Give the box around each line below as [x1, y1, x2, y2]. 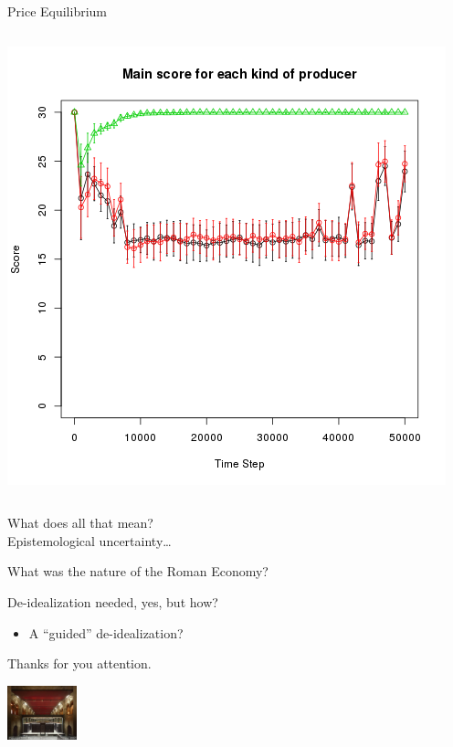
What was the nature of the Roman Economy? [7, 562, 269, 581]
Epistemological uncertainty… [7, 531, 172, 550]
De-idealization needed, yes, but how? [7, 592, 218, 611]
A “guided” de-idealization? [28, 623, 184, 642]
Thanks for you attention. [7, 654, 152, 673]
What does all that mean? [7, 513, 153, 532]
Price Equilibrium [7, 2, 108, 20]
